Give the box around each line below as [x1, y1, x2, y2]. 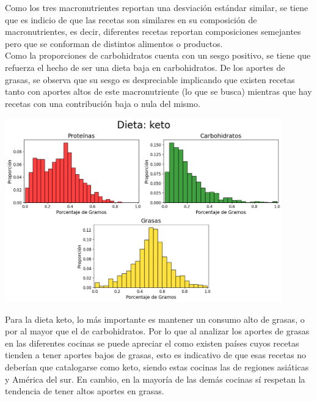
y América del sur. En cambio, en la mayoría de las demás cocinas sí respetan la [5, 372, 305, 385]
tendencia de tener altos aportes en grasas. [5, 384, 164, 397]
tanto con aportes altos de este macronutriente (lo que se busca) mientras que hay [5, 85, 312, 98]
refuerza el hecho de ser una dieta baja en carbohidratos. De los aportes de [5, 61, 285, 73]
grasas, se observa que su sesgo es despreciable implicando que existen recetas [5, 73, 295, 86]
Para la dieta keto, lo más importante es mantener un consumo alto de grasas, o [5, 312, 305, 325]
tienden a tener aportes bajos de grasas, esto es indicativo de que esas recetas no [5, 348, 307, 361]
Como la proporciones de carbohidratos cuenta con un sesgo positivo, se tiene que [5, 49, 311, 62]
